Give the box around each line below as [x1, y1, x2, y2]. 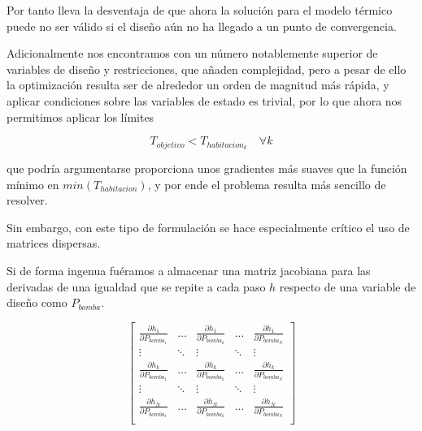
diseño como [7, 294, 67, 311]
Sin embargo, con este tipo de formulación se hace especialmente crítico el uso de [7, 218, 410, 235]
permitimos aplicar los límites [7, 108, 154, 125]
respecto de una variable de [279, 278, 416, 295]
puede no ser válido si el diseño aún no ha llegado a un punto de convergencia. [7, 17, 397, 34]
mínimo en [7, 175, 59, 192]
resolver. [7, 192, 48, 209]
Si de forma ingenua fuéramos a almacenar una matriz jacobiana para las [7, 261, 371, 278]
